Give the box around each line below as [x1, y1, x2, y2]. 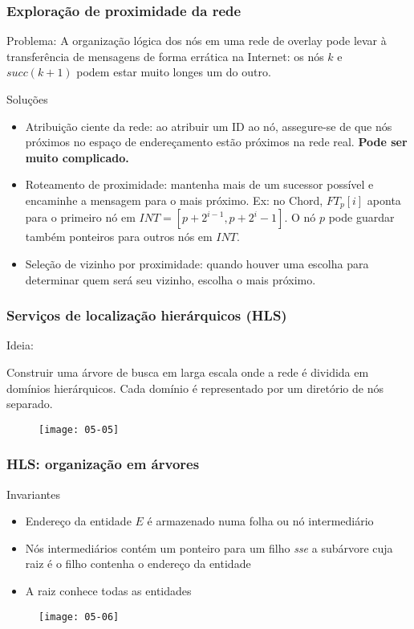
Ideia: [6, 337, 34, 353]
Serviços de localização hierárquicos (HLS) [6, 305, 287, 325]
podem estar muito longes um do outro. [76, 63, 271, 80]
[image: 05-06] [39, 611, 120, 623]
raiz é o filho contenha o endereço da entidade [25, 555, 251, 572]
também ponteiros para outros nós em [25, 228, 213, 245]
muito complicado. [25, 149, 129, 165]
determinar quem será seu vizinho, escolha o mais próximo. [25, 271, 316, 288]
